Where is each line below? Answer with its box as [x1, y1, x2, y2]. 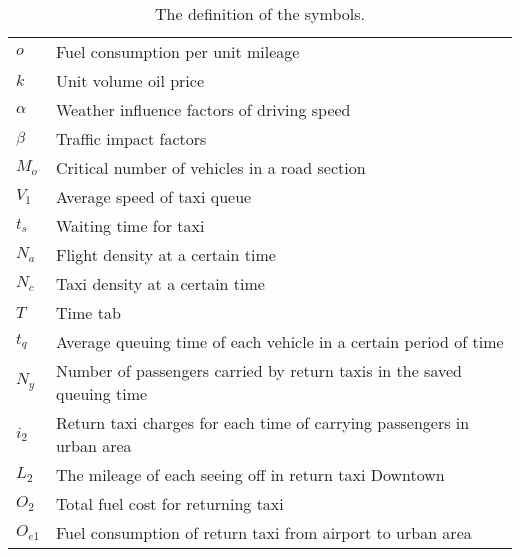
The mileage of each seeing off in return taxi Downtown [55, 463, 445, 486]
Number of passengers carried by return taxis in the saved [55, 359, 462, 382]
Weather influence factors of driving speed [55, 98, 351, 121]
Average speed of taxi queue [55, 185, 252, 208]
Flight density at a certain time [55, 243, 276, 266]
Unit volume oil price [55, 69, 204, 92]
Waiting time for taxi [55, 214, 205, 237]
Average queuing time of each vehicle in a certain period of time [55, 330, 504, 353]
